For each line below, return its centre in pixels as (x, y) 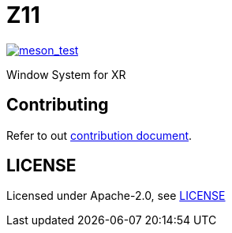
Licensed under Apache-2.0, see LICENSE (116, 196)
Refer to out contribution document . (99, 135)
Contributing (58, 105)
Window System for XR (66, 74)
